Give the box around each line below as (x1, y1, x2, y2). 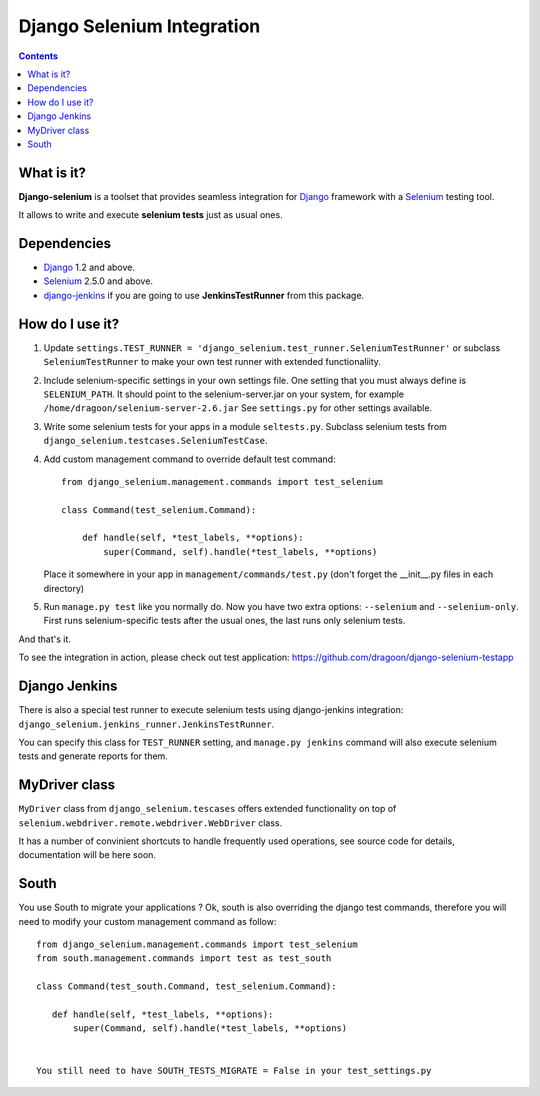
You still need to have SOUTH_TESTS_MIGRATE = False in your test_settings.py (36, 1065, 432, 1076)
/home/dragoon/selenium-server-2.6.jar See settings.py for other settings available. (43, 402, 433, 414)
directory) (43, 582, 85, 594)
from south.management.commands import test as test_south (36, 953, 332, 964)
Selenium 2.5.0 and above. (43, 275, 154, 287)
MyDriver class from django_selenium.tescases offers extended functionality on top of (18, 803, 397, 815)
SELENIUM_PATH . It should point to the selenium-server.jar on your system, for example (43, 388, 405, 400)
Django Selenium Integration (18, 15, 261, 37)
